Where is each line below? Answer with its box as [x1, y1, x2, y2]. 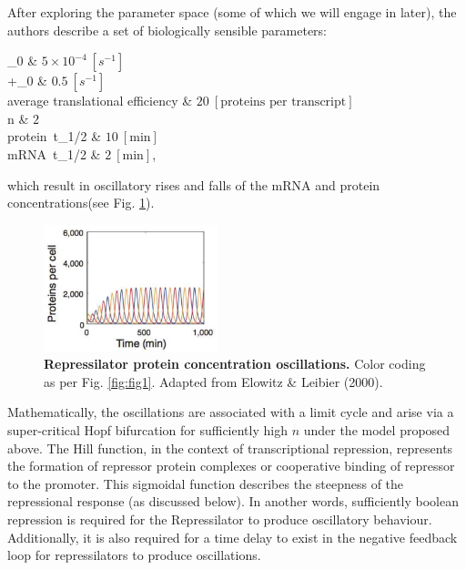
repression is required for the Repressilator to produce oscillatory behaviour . [7, 510, 432, 528]
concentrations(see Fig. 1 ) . [7, 193, 155, 212]
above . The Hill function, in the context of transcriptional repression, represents [7, 438, 453, 457]
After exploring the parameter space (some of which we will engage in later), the [7, 3, 457, 21]
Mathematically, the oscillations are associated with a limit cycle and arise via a [7, 402, 454, 422]
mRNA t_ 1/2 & [7, 144, 101, 163]
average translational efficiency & [7, 91, 193, 110]
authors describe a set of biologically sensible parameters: [7, 20, 327, 39]
